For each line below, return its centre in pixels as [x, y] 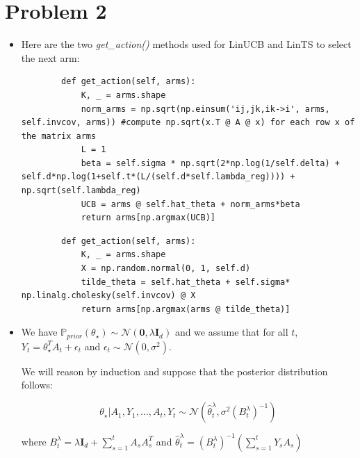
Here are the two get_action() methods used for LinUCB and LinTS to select [186, 44]
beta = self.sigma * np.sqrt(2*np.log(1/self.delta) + [210, 163]
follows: [37, 385]
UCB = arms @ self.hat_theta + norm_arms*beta [190, 204]
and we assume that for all [231, 332]
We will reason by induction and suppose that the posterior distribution [174, 371]
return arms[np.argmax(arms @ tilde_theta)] [186, 309]
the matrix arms [59, 136]
